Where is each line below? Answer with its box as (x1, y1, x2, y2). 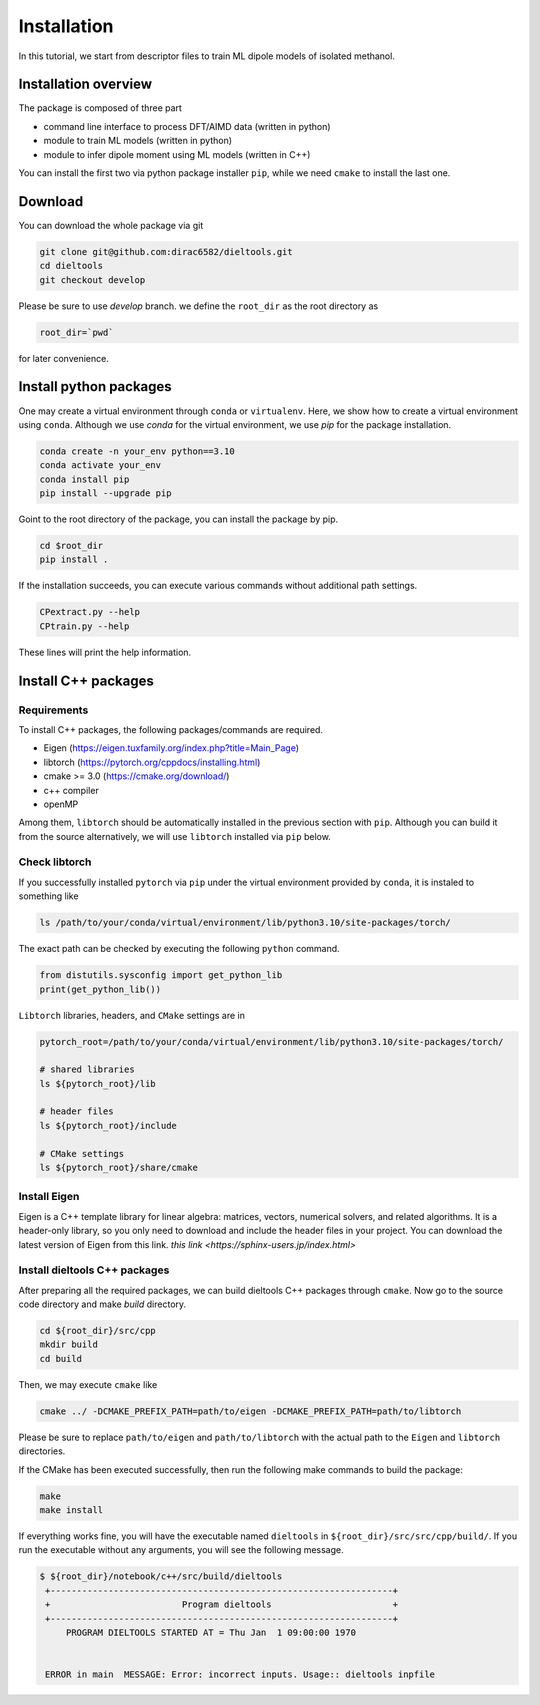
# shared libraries (39, 1064, 135, 1075)
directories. (18, 1445, 66, 1457)
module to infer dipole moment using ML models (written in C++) (43, 148, 311, 160)
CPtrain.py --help (39, 620, 130, 632)
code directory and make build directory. (18, 1298, 187, 1310)
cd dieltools (39, 260, 104, 272)
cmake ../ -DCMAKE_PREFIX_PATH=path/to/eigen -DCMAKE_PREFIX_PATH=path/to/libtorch (39, 1405, 462, 1417)
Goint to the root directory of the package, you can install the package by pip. (18, 513, 339, 525)
